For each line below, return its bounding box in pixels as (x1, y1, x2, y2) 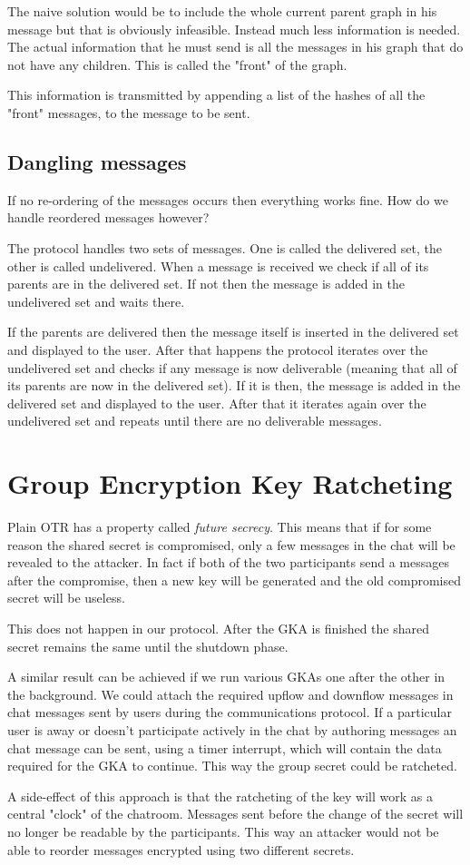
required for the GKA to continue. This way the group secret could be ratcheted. (7, 756, 457, 775)
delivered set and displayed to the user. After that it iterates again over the (7, 393, 426, 412)
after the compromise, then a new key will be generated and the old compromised (7, 570, 461, 589)
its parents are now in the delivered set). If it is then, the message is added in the (7, 376, 461, 395)
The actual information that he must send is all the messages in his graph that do (7, 37, 464, 56)
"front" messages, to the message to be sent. (7, 103, 250, 122)
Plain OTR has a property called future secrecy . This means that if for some (7, 517, 432, 536)
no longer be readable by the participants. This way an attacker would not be (7, 821, 439, 840)
